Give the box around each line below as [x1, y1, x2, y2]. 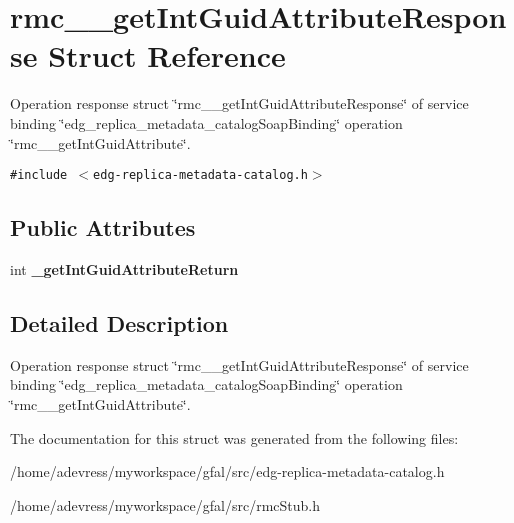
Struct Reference [48, 35, 286, 76]
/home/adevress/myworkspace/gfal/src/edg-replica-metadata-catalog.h [10, 461, 445, 482]
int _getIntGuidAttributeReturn [10, 258, 239, 279]
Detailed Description [10, 307, 229, 338]
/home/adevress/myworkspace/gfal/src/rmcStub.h [10, 494, 321, 515]
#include [10, 168, 68, 183]
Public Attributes [10, 212, 196, 243]
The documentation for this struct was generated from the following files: [10, 427, 459, 448]
